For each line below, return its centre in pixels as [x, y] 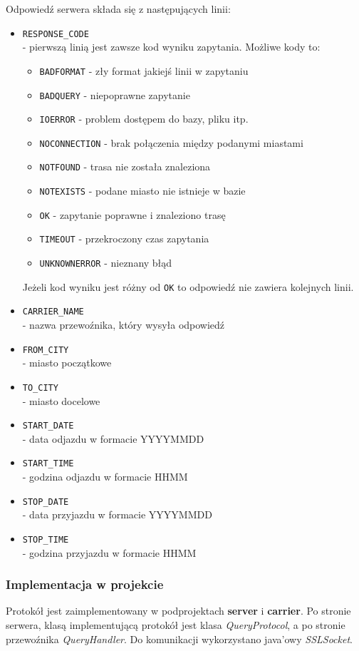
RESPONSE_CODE [56, 34]
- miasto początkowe [67, 363]
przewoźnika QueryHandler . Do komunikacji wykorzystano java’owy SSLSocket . [179, 639]
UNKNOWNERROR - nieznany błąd [106, 263]
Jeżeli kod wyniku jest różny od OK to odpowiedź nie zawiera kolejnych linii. [188, 286]
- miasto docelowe [61, 400]
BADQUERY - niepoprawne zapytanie [115, 94]
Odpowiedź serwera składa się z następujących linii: [118, 9]
